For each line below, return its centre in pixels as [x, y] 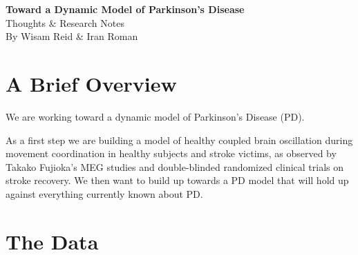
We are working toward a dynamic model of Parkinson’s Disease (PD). [155, 116]
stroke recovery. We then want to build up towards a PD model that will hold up [177, 180]
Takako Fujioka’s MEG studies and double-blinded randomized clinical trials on [175, 166]
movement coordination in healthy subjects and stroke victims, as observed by [171, 153]
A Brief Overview [91, 83]
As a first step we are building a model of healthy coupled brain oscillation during [179, 140]
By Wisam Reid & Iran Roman [72, 36]
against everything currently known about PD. [104, 193]
